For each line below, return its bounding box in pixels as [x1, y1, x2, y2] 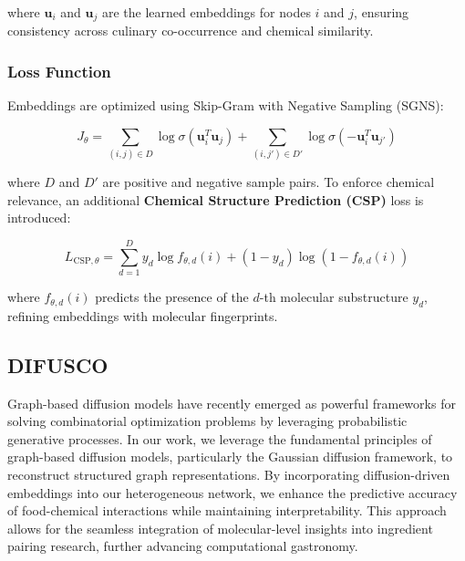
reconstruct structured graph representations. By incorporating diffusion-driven [7, 465, 450, 484]
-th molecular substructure [259, 287, 408, 306]
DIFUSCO [7, 350, 108, 379]
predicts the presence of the [95, 287, 249, 306]
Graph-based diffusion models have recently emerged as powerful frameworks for [7, 393, 456, 412]
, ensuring [354, 3, 409, 21]
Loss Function [7, 59, 111, 82]
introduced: [7, 208, 71, 227]
